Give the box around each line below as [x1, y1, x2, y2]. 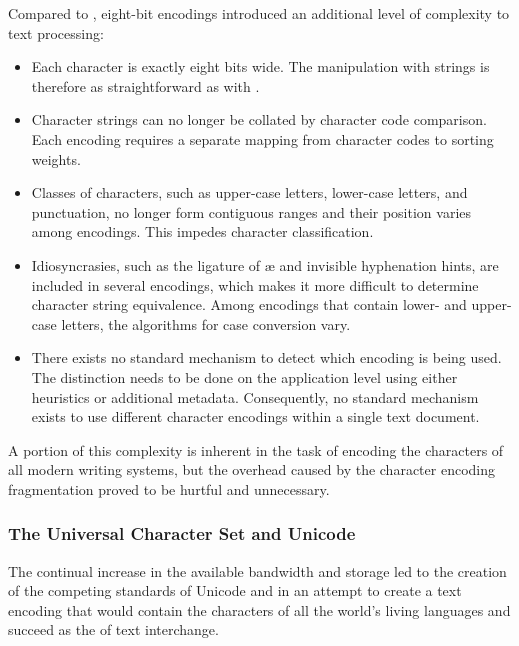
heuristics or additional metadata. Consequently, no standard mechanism [31, 386, 479, 407]
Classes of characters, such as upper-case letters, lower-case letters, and [31, 182, 468, 203]
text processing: [8, 22, 104, 43]
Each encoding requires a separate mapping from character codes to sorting [31, 128, 494, 149]
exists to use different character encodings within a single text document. [31, 406, 480, 427]
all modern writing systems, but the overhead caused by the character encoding [8, 459, 495, 480]
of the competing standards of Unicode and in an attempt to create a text [8, 580, 462, 601]
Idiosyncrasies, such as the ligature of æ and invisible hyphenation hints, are [31, 254, 499, 275]
